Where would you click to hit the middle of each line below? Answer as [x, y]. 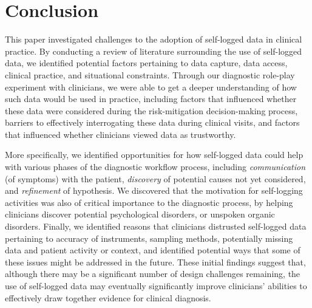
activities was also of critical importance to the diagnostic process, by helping [149, 202]
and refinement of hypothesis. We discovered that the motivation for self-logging [154, 190]
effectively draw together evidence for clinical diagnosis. [108, 297]
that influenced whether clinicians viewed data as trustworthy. [120, 134]
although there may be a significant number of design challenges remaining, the [153, 274]
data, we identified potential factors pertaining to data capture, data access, [146, 63]
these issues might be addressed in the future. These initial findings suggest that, [155, 262]
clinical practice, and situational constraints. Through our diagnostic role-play [150, 74]
